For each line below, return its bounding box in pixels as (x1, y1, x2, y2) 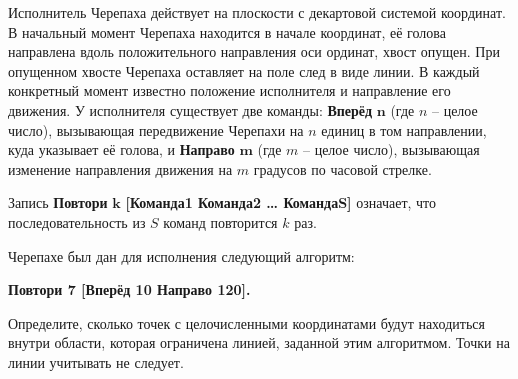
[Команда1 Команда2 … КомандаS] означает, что (125, 192, 437, 213)
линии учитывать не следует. (8, 351, 184, 372)
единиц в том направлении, (321, 119, 487, 140)
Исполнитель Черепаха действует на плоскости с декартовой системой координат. (8, 2, 506, 22)
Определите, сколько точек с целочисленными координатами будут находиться (8, 312, 485, 333)
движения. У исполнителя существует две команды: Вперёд (8, 99, 373, 120)
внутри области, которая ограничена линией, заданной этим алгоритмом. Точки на (8, 332, 510, 353)
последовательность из (8, 211, 146, 232)
